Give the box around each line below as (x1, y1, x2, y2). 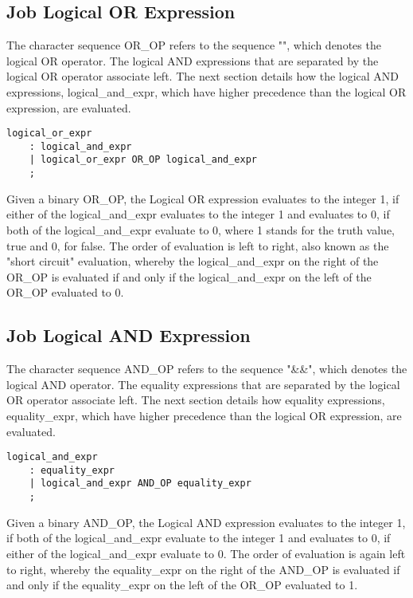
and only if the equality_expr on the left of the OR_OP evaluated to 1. (6, 576, 358, 593)
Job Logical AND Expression (6, 323, 251, 348)
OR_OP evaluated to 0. (6, 284, 124, 301)
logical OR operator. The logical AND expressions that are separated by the (6, 52, 379, 69)
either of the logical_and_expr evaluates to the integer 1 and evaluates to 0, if (6, 206, 390, 222)
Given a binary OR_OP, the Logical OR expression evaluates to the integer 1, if (6, 190, 399, 207)
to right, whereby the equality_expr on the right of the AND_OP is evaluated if (6, 561, 400, 577)
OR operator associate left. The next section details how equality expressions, (6, 391, 385, 408)
